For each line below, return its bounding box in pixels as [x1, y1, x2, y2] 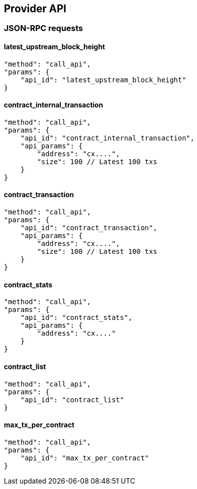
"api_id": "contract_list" [20, 395, 124, 404]
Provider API [4, 2, 66, 15]
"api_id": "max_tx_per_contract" [20, 454, 149, 462]
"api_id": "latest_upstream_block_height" [20, 75, 186, 84]
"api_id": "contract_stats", [20, 314, 133, 322]
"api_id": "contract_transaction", [20, 224, 157, 232]
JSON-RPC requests [4, 23, 83, 34]
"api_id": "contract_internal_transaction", [20, 134, 195, 142]
